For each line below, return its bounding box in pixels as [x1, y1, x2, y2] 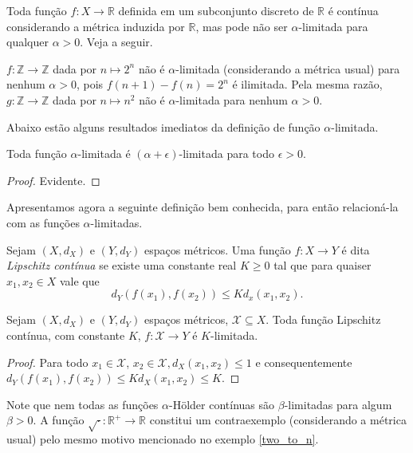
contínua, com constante [6, 326, 125, 343]
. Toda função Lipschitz [265, 311, 381, 328]
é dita [341, 241, 370, 258]
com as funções [6, 214, 80, 230]
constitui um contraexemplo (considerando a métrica [149, 412, 407, 428]
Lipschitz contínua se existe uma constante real [6, 257, 237, 274]
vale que [59, 272, 100, 289]
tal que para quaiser [273, 257, 372, 274]
